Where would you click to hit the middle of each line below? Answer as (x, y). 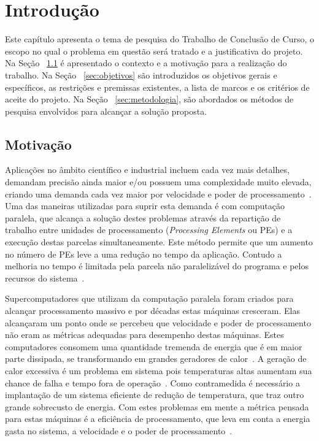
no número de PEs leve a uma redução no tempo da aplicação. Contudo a (144, 254)
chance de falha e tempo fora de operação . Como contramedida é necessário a (152, 382)
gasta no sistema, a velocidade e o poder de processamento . (119, 430)
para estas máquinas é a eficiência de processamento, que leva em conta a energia (158, 419)
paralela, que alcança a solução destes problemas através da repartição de (143, 217)
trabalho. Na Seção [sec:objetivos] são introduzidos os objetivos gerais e (141, 75)
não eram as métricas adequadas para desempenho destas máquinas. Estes (144, 335)
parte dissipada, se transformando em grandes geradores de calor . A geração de (156, 359)
